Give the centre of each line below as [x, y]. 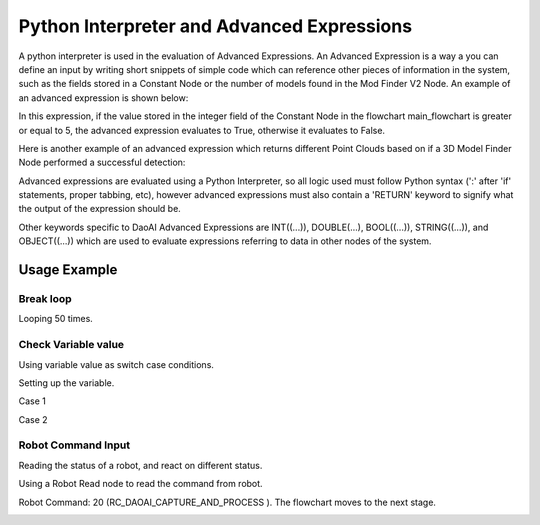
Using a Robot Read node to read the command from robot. [141, 484]
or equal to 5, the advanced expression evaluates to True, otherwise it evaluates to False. [201, 130]
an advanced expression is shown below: [103, 97]
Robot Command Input [74, 445]
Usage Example [68, 270]
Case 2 [33, 419]
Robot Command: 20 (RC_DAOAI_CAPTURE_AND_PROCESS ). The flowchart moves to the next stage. [227, 502]
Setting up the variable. [66, 382]
